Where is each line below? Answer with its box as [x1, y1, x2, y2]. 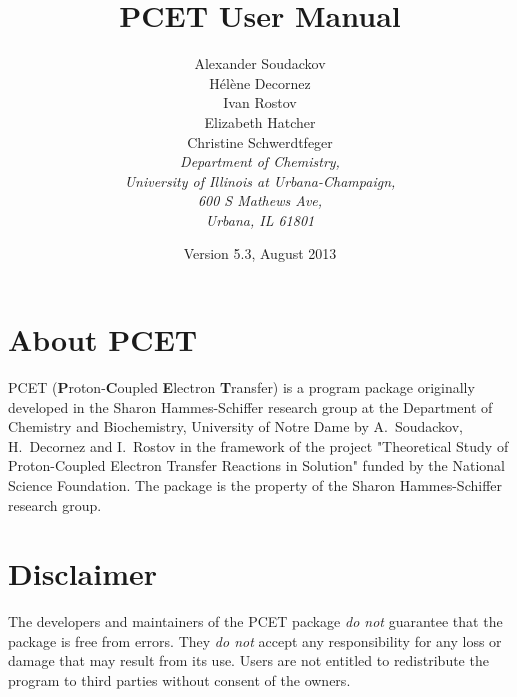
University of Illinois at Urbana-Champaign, [124, 170, 396, 191]
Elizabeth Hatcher [204, 111, 316, 132]
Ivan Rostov [223, 92, 297, 113]
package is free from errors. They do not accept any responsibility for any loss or [8, 630, 502, 651]
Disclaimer [8, 553, 158, 594]
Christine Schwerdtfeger [187, 131, 333, 152]
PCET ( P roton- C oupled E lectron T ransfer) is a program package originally [8, 377, 475, 397]
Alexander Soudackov [194, 53, 326, 74]
